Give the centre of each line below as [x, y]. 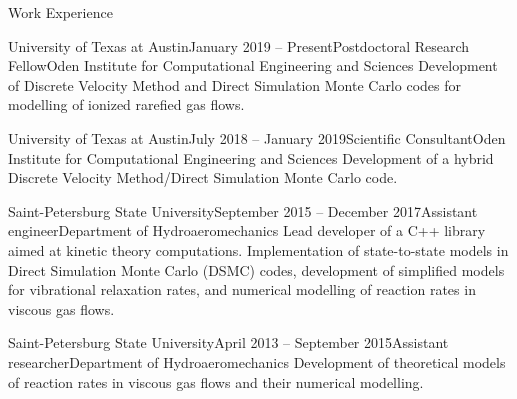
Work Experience [60, 12]
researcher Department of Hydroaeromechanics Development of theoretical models [257, 361]
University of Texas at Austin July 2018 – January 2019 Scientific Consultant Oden [257, 137]
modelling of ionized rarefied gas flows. [126, 104]
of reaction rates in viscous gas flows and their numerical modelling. [216, 381]
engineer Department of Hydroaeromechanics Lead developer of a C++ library [247, 230]
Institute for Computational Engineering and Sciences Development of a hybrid [251, 157]
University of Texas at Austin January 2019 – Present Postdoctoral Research [239, 45]
